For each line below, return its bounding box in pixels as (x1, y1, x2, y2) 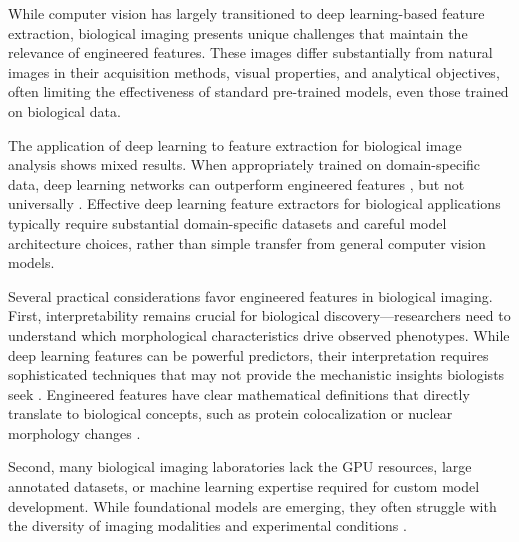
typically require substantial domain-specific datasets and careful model (8, 212, 447, 233)
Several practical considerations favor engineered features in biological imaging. (8, 285, 493, 306)
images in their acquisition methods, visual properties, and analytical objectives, (8, 61, 500, 82)
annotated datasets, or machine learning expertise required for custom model (8, 476, 480, 497)
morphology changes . (8, 422, 141, 443)
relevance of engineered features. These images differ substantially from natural (8, 42, 493, 63)
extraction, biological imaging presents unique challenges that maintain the (8, 22, 468, 43)
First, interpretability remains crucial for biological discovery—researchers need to (8, 305, 511, 326)
